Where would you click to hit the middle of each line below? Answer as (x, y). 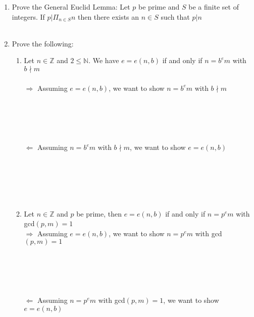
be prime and (159, 7)
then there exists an (108, 16)
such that (175, 16)
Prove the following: (43, 43)
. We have (104, 60)
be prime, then (99, 213)
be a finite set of (214, 7)
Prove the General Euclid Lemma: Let (71, 7)
